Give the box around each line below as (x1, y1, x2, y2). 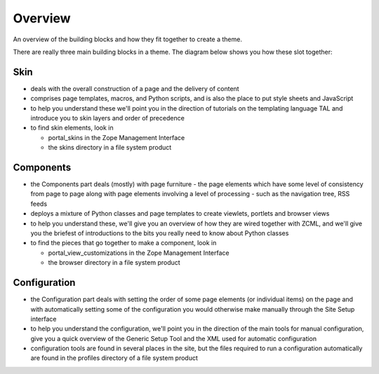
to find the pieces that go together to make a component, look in (30, 239, 217, 247)
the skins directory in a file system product (48, 144, 172, 152)
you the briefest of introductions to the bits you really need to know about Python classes (30, 229, 289, 237)
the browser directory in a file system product (48, 258, 180, 267)
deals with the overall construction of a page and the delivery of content (30, 84, 239, 92)
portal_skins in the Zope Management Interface (48, 133, 185, 141)
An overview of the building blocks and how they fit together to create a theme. (13, 35, 242, 43)
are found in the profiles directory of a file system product (30, 354, 198, 362)
